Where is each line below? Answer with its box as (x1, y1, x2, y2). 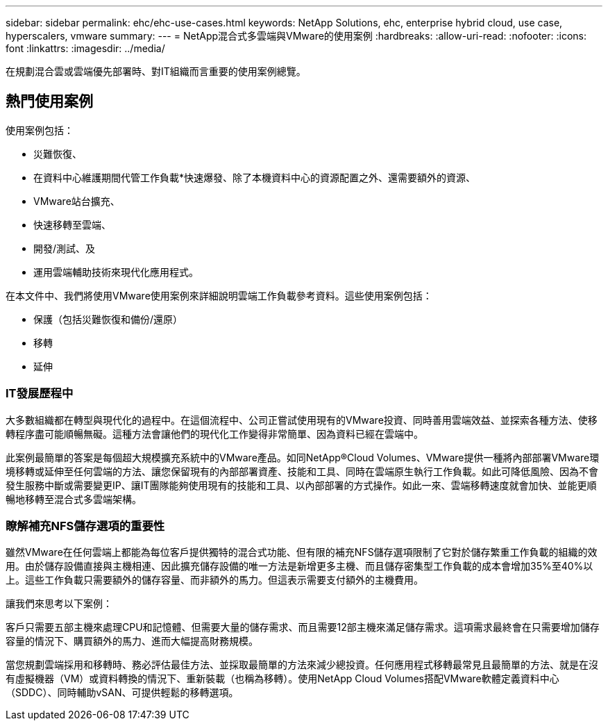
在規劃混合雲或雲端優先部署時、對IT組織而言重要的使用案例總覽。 (6, 65, 306, 77)
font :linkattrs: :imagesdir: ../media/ (6, 42, 165, 54)
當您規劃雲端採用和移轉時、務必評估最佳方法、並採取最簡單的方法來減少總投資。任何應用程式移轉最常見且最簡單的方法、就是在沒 (6, 659, 598, 671)
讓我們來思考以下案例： (6, 597, 112, 610)
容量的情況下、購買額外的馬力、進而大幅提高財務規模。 (6, 635, 258, 647)
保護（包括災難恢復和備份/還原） (33, 313, 183, 325)
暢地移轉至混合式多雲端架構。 (6, 493, 142, 505)
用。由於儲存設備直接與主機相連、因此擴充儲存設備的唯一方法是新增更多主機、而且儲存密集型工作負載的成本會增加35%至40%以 (6, 560, 593, 572)
